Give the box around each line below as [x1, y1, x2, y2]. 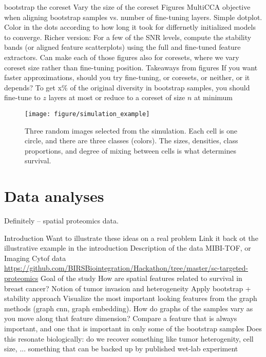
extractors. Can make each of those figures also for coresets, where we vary [4, 51, 239, 62]
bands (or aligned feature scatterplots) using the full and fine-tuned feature [4, 42, 241, 52]
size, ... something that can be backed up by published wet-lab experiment [4, 343, 238, 354]
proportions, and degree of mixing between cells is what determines [25, 145, 236, 156]
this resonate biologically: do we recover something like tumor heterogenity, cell [4, 333, 254, 344]
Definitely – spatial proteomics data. [4, 215, 119, 226]
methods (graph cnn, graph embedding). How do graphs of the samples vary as [4, 303, 253, 313]
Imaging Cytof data [4, 252, 66, 263]
